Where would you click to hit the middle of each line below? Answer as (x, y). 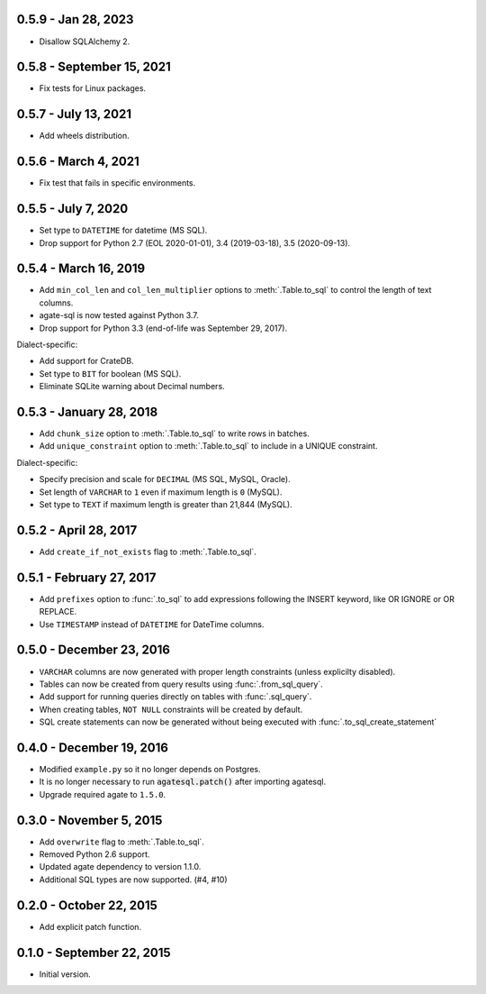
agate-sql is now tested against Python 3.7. (119, 315)
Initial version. (65, 974)
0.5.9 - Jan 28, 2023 (75, 19)
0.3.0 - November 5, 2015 (90, 820)
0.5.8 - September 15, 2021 (94, 67)
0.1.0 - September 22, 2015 (94, 952)
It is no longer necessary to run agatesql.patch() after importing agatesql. (183, 782)
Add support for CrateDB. (86, 361)
